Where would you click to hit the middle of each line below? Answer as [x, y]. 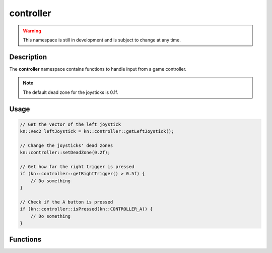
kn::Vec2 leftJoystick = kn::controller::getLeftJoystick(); [97, 132]
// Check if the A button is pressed [66, 202]
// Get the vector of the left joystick [70, 124]
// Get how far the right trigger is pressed [77, 166]
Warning [32, 31]
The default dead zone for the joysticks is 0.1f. [71, 92]
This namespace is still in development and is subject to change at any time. [102, 40]
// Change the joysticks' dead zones [66, 145]
